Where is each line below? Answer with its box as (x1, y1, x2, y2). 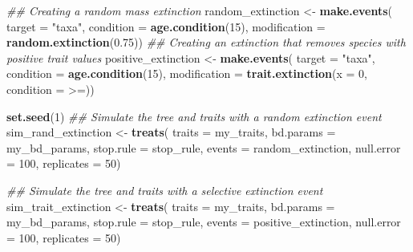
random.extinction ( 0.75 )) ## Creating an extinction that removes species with (6, 34, 406, 51)
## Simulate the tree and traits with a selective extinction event (6, 181, 323, 198)
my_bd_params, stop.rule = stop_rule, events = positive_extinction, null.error (6, 213, 401, 230)
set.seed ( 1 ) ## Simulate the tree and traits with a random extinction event (6, 108, 382, 124)
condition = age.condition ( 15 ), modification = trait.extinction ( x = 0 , (6, 65, 367, 82)
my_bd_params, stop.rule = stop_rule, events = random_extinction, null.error (6, 139, 401, 156)
